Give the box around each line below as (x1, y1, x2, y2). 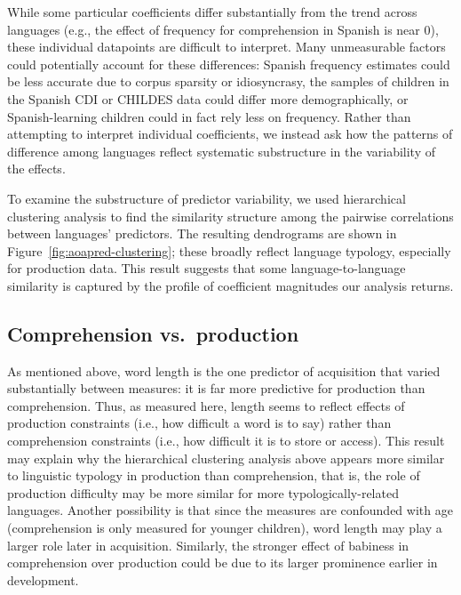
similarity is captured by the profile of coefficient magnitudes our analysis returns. (7, 276, 454, 294)
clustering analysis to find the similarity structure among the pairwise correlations (7, 206, 454, 225)
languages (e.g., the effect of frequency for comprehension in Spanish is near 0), (7, 20, 439, 38)
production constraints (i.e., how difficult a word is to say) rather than (7, 414, 392, 432)
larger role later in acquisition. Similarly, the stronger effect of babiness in (7, 535, 409, 554)
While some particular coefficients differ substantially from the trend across (7, 3, 417, 20)
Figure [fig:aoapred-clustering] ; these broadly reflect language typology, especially (7, 241, 451, 260)
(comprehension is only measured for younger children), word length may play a (7, 519, 442, 537)
